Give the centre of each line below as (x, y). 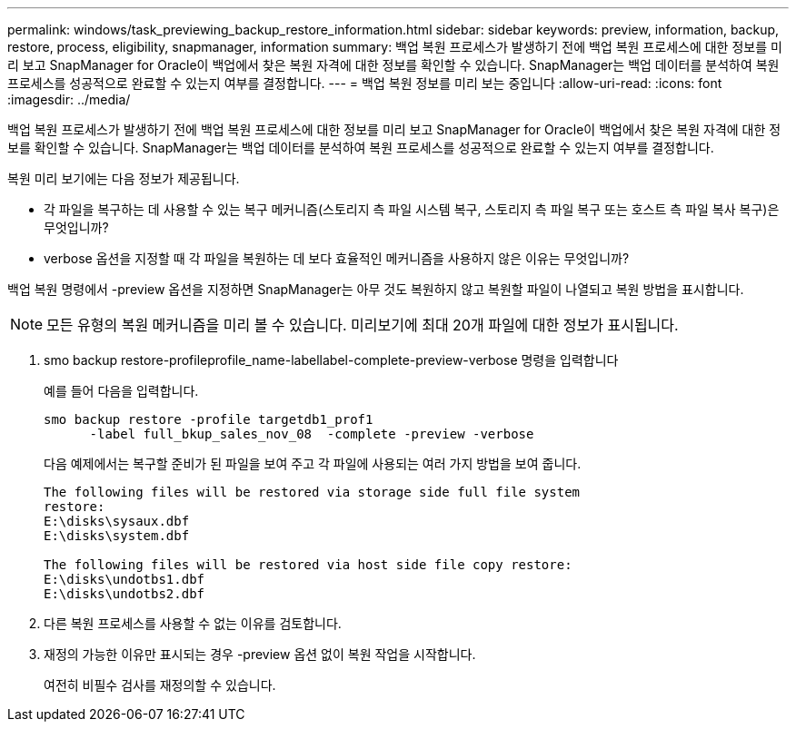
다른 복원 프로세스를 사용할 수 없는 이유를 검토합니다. (193, 623)
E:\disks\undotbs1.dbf (124, 579)
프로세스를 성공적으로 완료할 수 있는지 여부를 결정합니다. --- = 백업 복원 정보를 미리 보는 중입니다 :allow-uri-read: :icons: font (365, 83)
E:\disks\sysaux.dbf (117, 521)
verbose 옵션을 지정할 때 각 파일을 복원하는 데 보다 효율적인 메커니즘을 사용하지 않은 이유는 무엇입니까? (337, 258)
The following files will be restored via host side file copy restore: (308, 565)
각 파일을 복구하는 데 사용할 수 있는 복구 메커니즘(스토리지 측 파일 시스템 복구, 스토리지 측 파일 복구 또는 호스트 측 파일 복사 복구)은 (412, 209)
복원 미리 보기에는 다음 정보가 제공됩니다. (124, 178)
